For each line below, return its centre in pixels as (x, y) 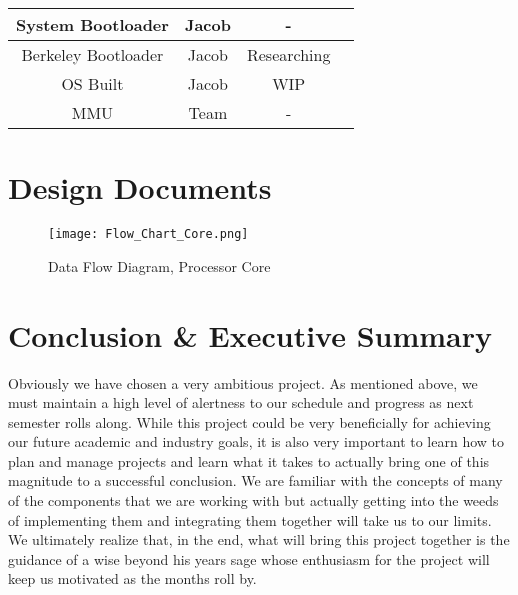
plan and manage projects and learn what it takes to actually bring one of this (249, 460)
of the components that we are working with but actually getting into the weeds (253, 500)
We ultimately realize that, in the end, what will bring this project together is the (259, 539)
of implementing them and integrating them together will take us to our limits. (250, 519)
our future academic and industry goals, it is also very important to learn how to (256, 441)
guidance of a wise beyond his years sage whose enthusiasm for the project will (249, 558)
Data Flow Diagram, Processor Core (159, 265)
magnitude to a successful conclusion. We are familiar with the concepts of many (255, 480)
